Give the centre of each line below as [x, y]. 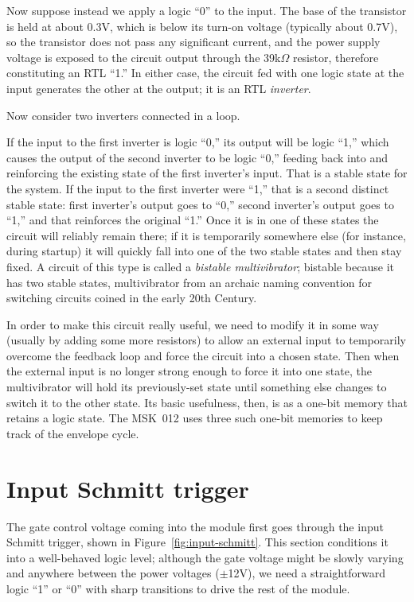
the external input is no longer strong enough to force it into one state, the [189, 371]
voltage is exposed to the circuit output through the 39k [144, 57]
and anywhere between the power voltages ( [113, 573]
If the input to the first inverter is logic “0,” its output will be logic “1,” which [198, 142]
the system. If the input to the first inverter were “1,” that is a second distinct [198, 188]
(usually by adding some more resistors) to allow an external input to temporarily [206, 340]
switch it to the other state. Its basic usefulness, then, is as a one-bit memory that [207, 402]
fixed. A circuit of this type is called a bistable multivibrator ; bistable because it [200, 266]
